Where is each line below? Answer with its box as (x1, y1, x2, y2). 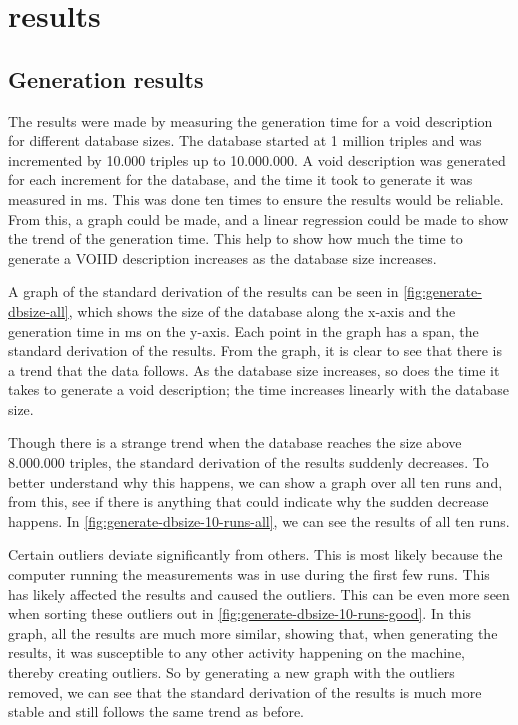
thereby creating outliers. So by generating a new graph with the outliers (8, 662, 455, 683)
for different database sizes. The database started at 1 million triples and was (8, 130, 482, 151)
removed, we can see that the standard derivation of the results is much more (8, 681, 482, 702)
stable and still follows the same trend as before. (8, 701, 305, 722)
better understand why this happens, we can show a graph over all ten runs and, (8, 471, 503, 492)
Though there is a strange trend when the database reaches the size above (8, 432, 462, 453)
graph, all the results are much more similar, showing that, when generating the (8, 622, 498, 643)
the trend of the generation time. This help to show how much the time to (8, 228, 463, 249)
